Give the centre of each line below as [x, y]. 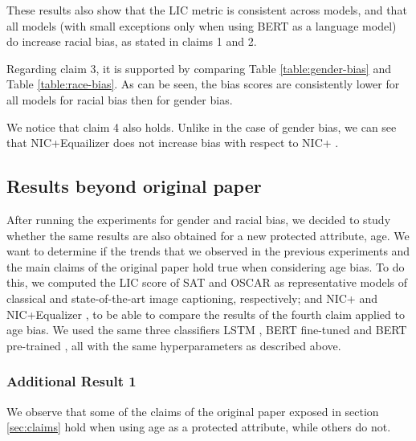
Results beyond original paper [134, 186]
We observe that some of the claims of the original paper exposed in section [193, 411]
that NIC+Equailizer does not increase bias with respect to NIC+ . [173, 143]
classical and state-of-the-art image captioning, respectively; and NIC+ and [192, 298]
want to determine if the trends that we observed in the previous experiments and [208, 251]
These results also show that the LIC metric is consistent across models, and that [207, 10]
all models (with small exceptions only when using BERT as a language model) [202, 25]
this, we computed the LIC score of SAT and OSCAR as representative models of [207, 282]
